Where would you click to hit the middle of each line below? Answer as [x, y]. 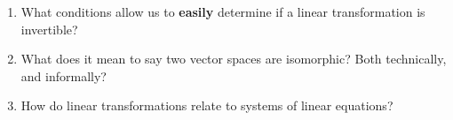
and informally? [64, 75]
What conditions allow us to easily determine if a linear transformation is [223, 11]
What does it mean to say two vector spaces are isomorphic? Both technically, [234, 59]
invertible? [49, 29]
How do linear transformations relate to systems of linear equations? [207, 105]
